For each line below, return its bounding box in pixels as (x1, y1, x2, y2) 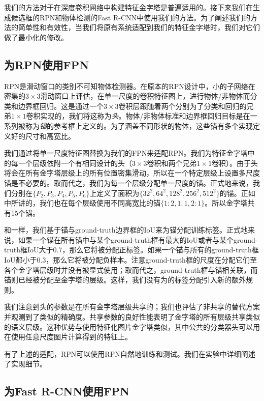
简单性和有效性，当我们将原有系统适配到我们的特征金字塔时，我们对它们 (18, 22, 260, 33)
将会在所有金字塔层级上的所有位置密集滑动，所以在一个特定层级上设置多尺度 (4, 167, 260, 178)
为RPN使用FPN (4, 56, 89, 72)
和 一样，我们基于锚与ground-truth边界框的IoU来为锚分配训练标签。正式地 (4, 224, 248, 235)
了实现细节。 (4, 358, 47, 369)
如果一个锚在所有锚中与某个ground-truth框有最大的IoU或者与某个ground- (18, 234, 258, 245)
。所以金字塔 (205, 197, 248, 208)
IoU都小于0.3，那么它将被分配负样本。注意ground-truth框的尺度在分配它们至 (4, 254, 257, 265)
